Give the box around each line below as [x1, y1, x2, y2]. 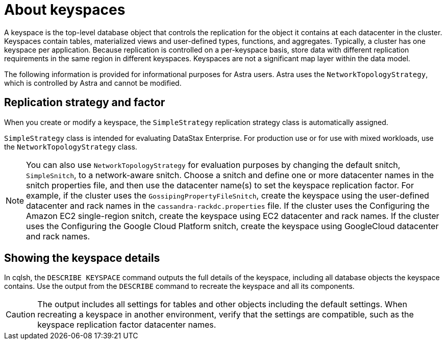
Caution [6, 309, 36, 320]
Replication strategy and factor [4, 96, 165, 109]
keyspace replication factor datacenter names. [37, 320, 216, 330]
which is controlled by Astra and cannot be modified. [4, 78, 182, 87]
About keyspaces [4, 1, 126, 18]
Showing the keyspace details [4, 252, 160, 265]
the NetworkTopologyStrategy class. [4, 142, 137, 151]
